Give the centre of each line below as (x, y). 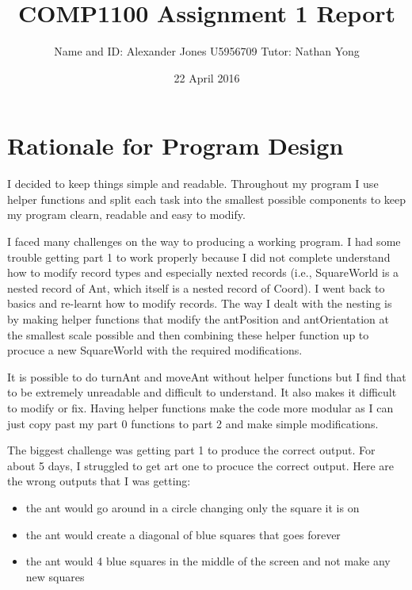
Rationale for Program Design (175, 146)
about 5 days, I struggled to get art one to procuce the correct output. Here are (201, 465)
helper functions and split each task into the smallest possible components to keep (207, 199)
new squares (55, 576)
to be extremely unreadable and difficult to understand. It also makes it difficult (202, 392)
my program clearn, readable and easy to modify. (126, 215)
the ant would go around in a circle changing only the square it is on (193, 507)
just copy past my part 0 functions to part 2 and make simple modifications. (193, 423)
